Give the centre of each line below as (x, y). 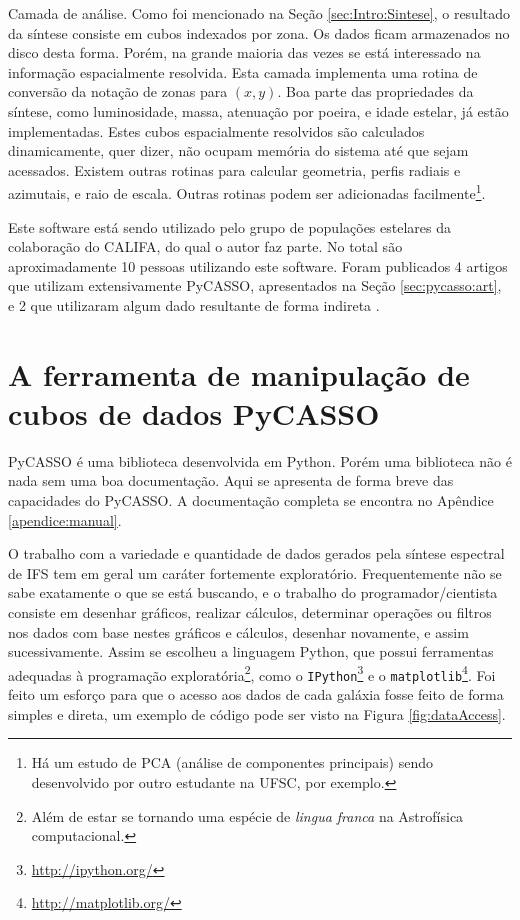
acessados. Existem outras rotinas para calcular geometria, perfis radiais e (234, 169)
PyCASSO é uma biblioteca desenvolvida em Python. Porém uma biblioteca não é (260, 460)
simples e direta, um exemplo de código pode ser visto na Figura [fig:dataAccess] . (257, 713)
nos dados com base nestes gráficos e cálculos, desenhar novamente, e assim (238, 631)
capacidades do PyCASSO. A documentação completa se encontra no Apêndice (251, 500)
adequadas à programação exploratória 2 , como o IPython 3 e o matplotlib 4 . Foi (252, 673)
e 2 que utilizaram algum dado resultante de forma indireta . (194, 304)
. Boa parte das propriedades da (375, 91)
